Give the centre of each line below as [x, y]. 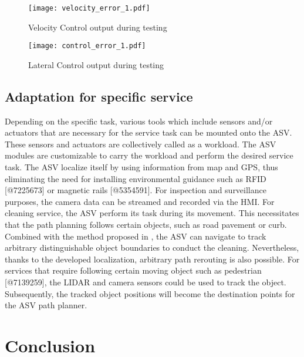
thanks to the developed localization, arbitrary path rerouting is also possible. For [152, 259]
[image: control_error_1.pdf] [87, 46]
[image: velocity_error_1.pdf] [89, 8]
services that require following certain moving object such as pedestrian [133, 270]
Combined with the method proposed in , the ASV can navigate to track [136, 236]
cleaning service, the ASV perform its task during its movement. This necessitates [152, 213]
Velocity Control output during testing [98, 27]
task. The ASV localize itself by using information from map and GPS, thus [141, 167]
